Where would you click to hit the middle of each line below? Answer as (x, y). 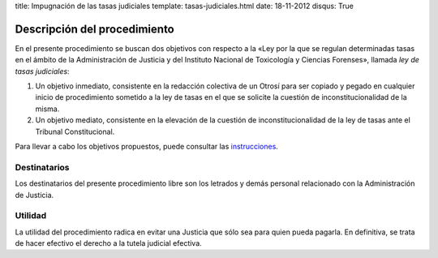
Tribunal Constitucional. (75, 131)
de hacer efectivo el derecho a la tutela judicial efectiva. (108, 243)
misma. (47, 109)
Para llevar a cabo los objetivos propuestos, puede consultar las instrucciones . (147, 147)
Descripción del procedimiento (94, 29)
